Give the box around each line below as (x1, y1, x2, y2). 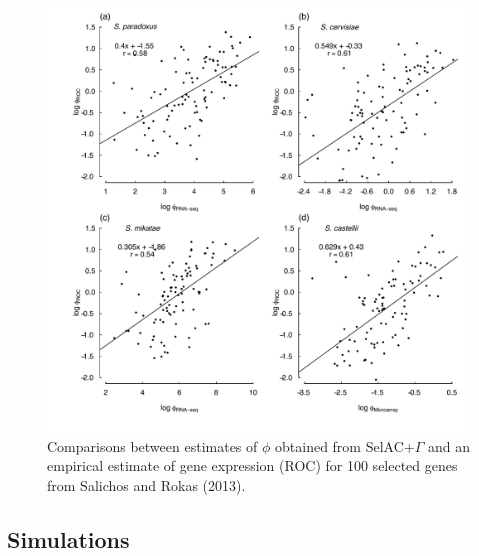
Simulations (7, 523, 130, 554)
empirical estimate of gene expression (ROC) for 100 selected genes (47, 455, 458, 476)
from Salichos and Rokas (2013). (47, 474, 246, 495)
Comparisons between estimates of (47, 435, 258, 456)
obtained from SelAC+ (275, 435, 415, 456)
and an (427, 435, 470, 456)
